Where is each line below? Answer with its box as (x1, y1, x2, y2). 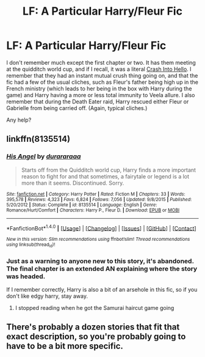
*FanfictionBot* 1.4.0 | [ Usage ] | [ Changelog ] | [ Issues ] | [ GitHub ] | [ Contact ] (6, 223, 196, 232)
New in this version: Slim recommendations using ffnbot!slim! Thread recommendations (6, 237, 190, 243)
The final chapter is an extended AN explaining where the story (6, 264, 198, 273)
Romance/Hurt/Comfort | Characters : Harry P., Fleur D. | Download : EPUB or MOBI (6, 207, 180, 213)
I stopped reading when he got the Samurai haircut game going (15, 304, 174, 311)
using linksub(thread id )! (6, 241, 56, 249)
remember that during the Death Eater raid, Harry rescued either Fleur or (6, 98, 189, 105)
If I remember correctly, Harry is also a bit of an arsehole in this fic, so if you (6, 285, 198, 293)
